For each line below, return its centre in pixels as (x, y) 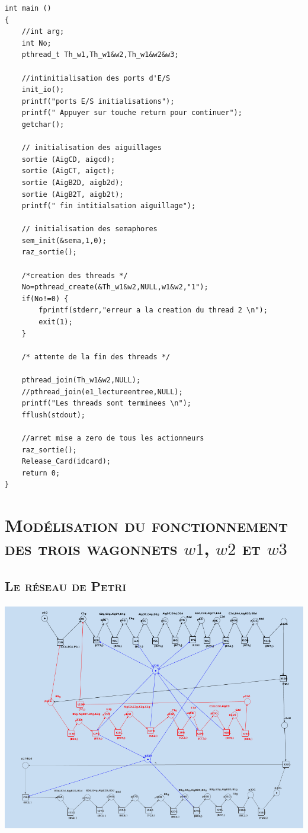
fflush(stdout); (54, 415)
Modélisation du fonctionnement (147, 525)
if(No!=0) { (45, 299)
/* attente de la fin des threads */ (96, 357)
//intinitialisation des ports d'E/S (96, 78)
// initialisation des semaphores (89, 229)
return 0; (41, 473)
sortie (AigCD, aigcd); (68, 159)
